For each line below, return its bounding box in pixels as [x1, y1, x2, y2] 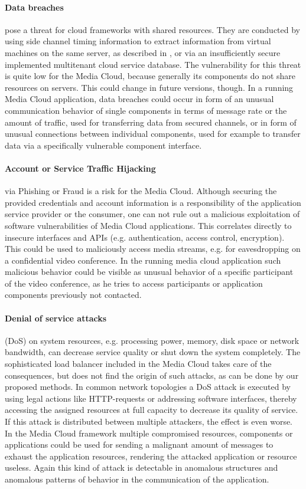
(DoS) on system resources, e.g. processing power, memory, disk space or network [5, 334, 300, 346]
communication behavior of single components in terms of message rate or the [5, 104, 287, 116]
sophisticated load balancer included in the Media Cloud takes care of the [5, 357, 272, 370]
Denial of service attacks [5, 311, 107, 324]
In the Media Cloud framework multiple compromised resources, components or [5, 426, 293, 439]
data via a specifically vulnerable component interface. [5, 139, 202, 151]
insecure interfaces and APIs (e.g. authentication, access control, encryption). [5, 231, 285, 243]
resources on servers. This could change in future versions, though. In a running [5, 81, 294, 93]
